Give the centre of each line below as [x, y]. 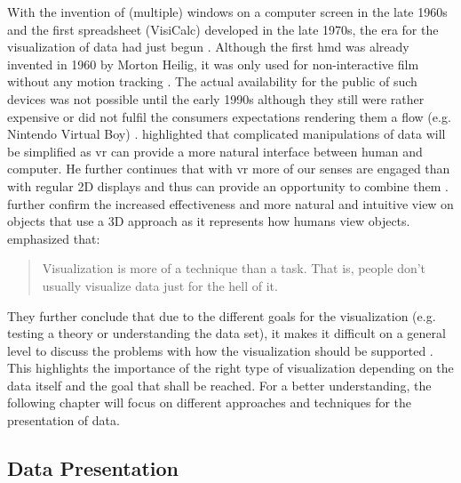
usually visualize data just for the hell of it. [160, 285]
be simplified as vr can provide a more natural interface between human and [215, 151]
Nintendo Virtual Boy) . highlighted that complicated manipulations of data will [227, 134]
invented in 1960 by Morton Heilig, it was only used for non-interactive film [213, 64]
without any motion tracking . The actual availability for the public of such [212, 81]
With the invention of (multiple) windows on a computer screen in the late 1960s [227, 12]
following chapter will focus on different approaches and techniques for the [210, 402]
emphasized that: [54, 238]
